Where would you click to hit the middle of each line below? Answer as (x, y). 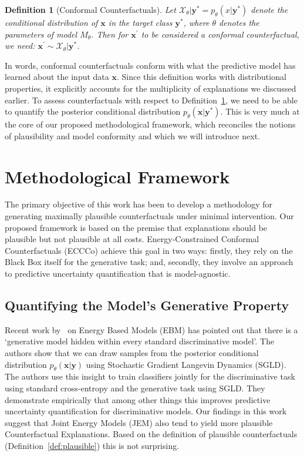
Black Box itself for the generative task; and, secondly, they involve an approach (149, 262)
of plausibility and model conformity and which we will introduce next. (132, 135)
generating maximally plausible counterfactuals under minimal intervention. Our (149, 216)
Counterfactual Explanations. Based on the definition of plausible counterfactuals (151, 434)
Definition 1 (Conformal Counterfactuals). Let (90, 9)
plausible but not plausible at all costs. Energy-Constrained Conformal (132, 239)
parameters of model (41, 34)
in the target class (140, 22)
